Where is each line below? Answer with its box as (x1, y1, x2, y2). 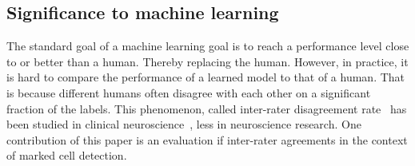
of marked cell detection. (6, 147, 127, 164)
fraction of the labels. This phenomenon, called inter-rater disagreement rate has (6, 100, 407, 117)
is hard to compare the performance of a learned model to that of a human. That (6, 69, 405, 85)
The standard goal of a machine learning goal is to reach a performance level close (6, 38, 409, 54)
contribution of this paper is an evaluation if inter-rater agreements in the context (6, 131, 408, 148)
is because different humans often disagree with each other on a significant (6, 84, 371, 101)
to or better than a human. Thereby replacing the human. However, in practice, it (6, 53, 409, 69)
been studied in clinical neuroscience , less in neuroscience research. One (6, 116, 361, 132)
